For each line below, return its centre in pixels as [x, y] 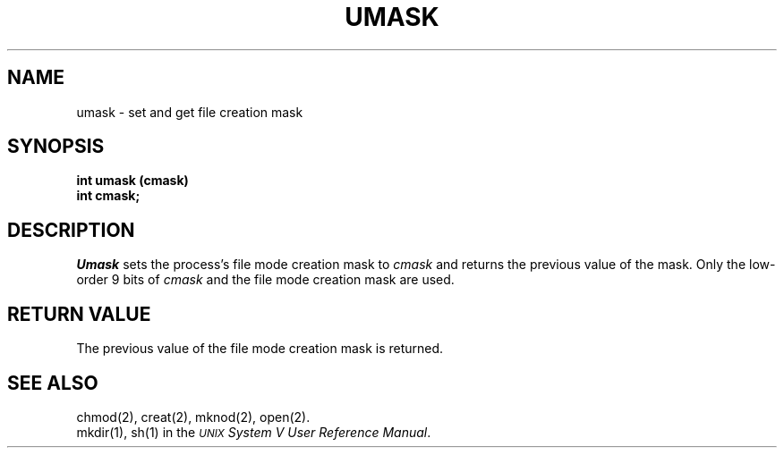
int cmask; [108, 196]
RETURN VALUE [79, 314]
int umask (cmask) [132, 181]
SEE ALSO [53, 383]
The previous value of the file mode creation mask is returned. [260, 349]
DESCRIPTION [71, 230]
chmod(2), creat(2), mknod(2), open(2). [193, 417]
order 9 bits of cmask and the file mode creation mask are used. [265, 280]
